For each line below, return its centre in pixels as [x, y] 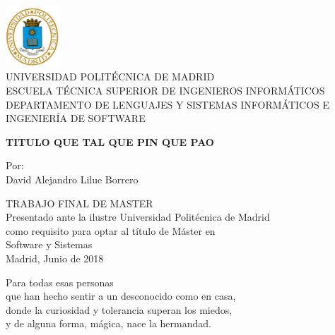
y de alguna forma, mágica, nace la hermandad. [108, 323]
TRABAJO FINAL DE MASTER [80, 203]
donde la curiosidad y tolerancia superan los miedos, [119, 309]
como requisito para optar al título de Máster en [111, 230]
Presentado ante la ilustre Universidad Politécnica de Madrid [138, 217]
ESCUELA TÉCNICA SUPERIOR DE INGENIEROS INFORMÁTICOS [165, 91]
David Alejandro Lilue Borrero [72, 179]
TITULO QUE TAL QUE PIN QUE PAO [110, 141]
